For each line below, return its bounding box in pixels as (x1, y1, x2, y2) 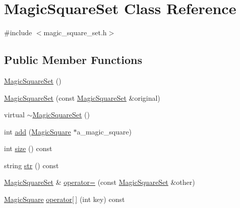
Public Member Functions (4, 52, 142, 67)
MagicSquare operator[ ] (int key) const (4, 194, 125, 204)
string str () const (4, 160, 59, 170)
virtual (4, 109, 25, 120)
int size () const (4, 143, 52, 154)
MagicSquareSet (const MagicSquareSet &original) (4, 92, 160, 103)
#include (4, 27, 32, 38)
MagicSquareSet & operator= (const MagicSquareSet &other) (4, 177, 195, 187)
